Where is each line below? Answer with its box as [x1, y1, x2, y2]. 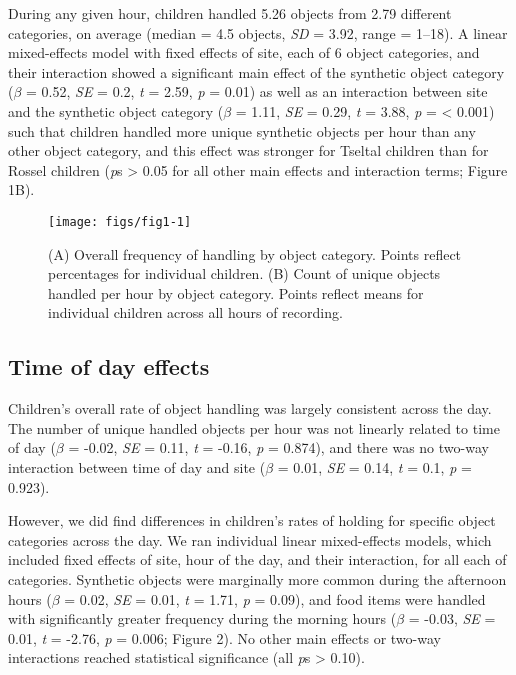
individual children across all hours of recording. [48, 302, 343, 323]
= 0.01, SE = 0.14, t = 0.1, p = [277, 456, 472, 477]
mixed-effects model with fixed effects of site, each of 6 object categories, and [8, 42, 480, 63]
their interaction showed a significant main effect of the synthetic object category [8, 61, 505, 82]
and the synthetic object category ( [8, 100, 224, 121]
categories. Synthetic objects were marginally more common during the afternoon [8, 568, 507, 589]
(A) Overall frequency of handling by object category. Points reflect [48, 243, 462, 264]
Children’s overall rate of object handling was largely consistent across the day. [8, 398, 492, 419]
